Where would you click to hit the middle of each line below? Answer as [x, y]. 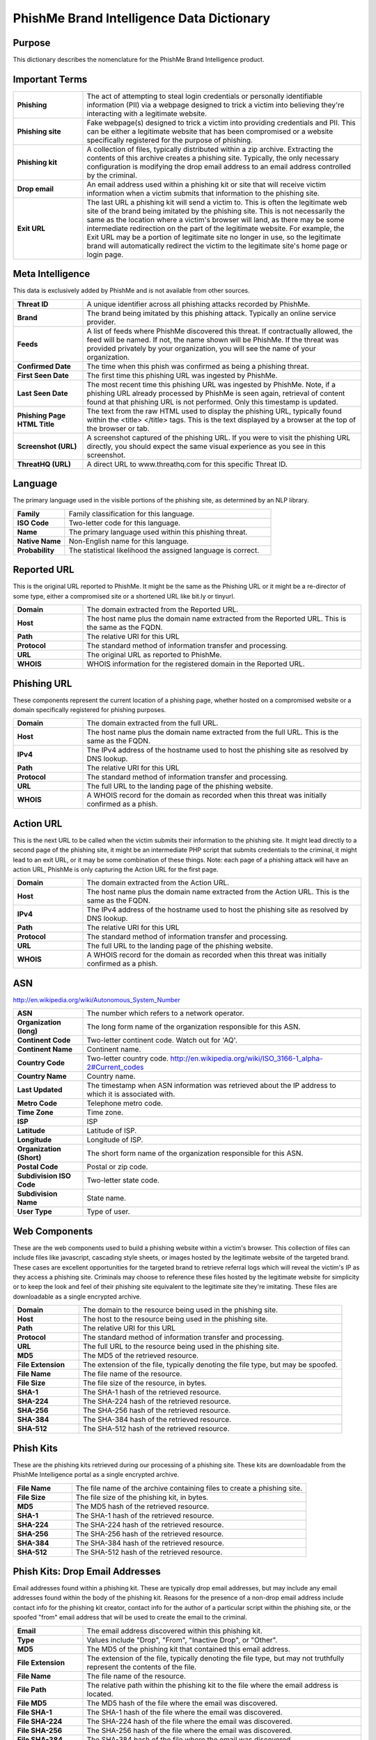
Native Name [39, 541]
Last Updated [40, 1090]
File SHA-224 [40, 1721]
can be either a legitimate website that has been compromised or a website [210, 131]
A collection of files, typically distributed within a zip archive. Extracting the [210, 149]
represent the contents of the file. [142, 1667]
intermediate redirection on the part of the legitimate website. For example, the [216, 228]
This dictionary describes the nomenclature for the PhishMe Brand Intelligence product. [139, 60]
